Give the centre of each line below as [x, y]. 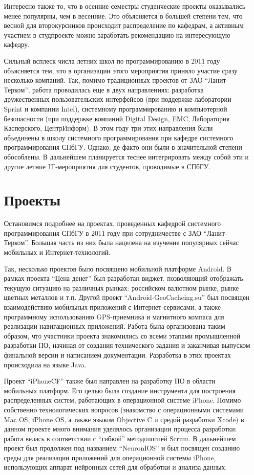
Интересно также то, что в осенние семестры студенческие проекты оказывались [125, 6]
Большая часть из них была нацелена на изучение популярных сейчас [135, 242]
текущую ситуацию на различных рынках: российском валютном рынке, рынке [121, 287]
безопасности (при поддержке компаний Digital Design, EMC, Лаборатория [117, 118]
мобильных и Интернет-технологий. [57, 252]
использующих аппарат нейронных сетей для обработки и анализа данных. [116, 467]
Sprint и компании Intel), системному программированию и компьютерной [116, 108]
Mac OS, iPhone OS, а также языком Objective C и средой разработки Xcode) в [124, 419]
